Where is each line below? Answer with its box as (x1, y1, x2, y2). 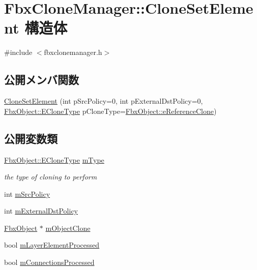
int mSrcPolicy (4, 188, 50, 199)
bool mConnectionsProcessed (4, 257, 95, 267)
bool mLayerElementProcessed (4, 239, 100, 250)
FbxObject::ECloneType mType (4, 154, 104, 165)
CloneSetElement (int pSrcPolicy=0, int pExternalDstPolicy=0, (4, 96, 203, 106)
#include (4, 47, 33, 57)
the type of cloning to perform (4, 171, 97, 182)
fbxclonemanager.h (44, 47, 102, 57)
